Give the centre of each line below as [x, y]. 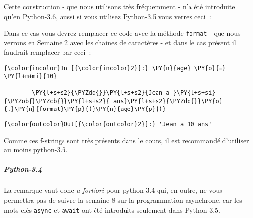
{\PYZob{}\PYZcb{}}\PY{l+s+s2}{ [57, 101]
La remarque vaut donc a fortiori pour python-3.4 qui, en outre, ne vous [113, 190]
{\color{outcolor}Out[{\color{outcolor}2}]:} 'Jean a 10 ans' [108, 124]
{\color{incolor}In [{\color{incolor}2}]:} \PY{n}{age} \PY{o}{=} [115, 68]
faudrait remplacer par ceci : [47, 52]
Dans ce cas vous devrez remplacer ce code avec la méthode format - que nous [122, 33]
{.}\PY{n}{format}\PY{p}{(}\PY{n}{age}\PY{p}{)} [85, 109]
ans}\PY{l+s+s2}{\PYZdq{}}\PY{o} [168, 101]
